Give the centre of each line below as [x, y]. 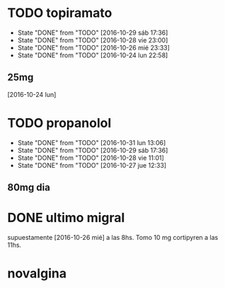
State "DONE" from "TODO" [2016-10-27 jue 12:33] [92, 165]
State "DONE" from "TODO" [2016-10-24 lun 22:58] [93, 55]
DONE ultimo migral [66, 218]
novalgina [37, 273]
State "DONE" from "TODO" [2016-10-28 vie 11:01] [91, 158]
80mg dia [29, 188]
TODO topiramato [60, 13]
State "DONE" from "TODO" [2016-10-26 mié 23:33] [93, 47]
